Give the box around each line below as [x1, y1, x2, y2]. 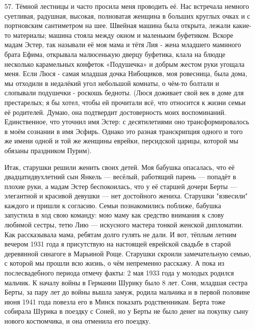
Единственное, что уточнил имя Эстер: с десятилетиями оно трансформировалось [4, 116, 249, 127]
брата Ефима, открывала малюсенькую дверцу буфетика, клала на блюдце [4, 49, 226, 59]
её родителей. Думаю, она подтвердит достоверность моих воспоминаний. [4, 107, 227, 117]
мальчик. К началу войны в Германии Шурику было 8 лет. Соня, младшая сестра [4, 277, 248, 287]
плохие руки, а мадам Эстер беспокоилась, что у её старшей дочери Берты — [4, 181, 237, 191]
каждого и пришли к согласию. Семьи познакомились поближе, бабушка [4, 200, 221, 210]
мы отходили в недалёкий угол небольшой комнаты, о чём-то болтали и [4, 78, 219, 88]
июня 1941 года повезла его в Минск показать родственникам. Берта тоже [4, 296, 226, 306]
